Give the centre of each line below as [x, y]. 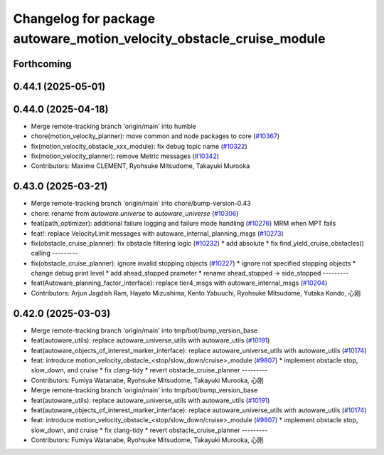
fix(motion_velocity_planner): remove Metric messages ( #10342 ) [125, 156]
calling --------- [54, 253]
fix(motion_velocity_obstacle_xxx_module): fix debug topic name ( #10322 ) [139, 146]
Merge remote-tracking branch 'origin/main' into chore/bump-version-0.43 [141, 204]
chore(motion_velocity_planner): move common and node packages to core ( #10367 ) [155, 136]
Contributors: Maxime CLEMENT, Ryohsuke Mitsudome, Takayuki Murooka [140, 166]
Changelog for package [84, 19]
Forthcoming [42, 64]
